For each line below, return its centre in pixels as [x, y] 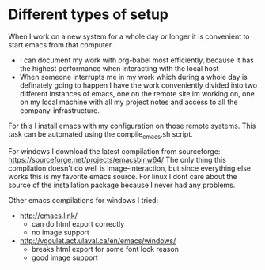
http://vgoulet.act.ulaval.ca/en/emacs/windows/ [98, 240]
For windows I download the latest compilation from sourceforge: [114, 151]
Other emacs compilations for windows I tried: [83, 200]
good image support [64, 257]
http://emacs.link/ [48, 216]
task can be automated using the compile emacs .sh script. [100, 135]
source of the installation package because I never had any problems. [122, 185]
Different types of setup [88, 15]
